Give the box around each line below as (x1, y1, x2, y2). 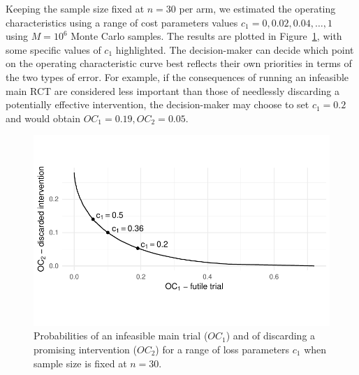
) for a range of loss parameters (155, 341, 290, 356)
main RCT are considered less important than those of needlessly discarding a (6, 83, 340, 98)
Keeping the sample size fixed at (6, 1, 145, 15)
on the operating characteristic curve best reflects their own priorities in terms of (6, 56, 352, 71)
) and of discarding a (226, 328, 316, 343)
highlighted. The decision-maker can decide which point (115, 42, 354, 57)
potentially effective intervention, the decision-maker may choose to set (6, 97, 309, 112)
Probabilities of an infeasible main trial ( (34, 328, 208, 343)
